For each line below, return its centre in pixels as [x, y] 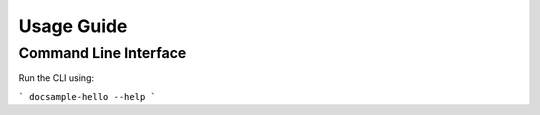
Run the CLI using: [56, 78]
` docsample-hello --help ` [87, 96]
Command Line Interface [102, 53]
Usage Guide [73, 26]
